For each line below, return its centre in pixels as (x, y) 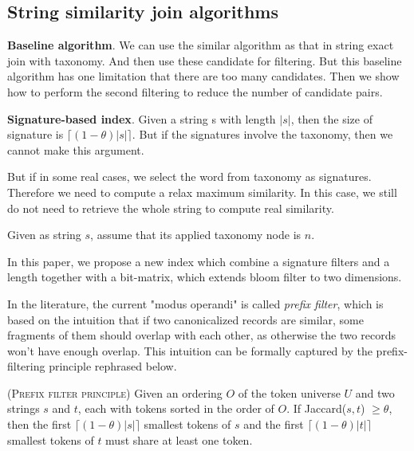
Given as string (44, 235)
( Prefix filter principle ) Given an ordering (115, 392)
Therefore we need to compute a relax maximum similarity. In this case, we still (202, 192)
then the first (39, 424)
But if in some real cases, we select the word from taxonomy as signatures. (189, 176)
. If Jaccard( (317, 408)
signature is (35, 134)
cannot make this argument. (76, 149)
